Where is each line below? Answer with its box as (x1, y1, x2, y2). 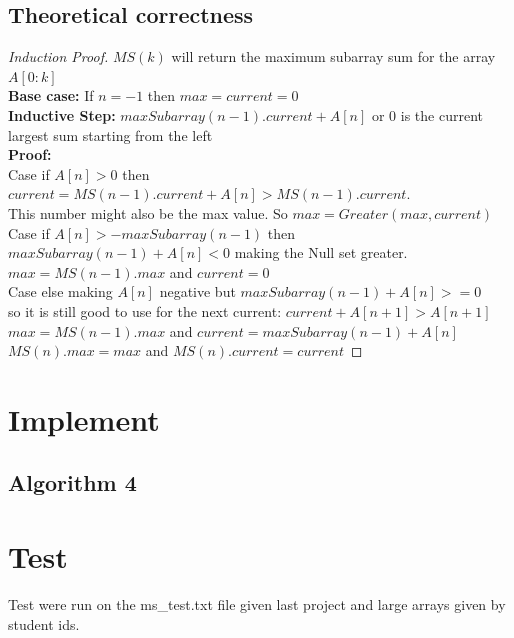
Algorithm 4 (8, 467, 137, 498)
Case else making (8, 281, 113, 302)
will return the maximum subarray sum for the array (171, 46, 496, 67)
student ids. (8, 613, 80, 634)
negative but (159, 281, 236, 302)
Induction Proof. (8, 46, 109, 67)
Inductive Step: (8, 104, 116, 125)
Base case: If (8, 85, 94, 106)
